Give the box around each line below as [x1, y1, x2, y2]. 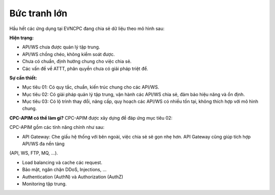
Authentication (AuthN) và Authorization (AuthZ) [22, 174, 123, 180]
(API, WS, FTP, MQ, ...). [9, 150, 58, 156]
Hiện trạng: [9, 35, 34, 41]
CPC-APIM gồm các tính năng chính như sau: [9, 124, 104, 130]
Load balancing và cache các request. [22, 159, 103, 165]
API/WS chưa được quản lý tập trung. [22, 44, 100, 50]
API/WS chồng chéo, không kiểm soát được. [22, 51, 115, 57]
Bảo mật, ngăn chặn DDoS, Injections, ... [22, 166, 107, 173]
